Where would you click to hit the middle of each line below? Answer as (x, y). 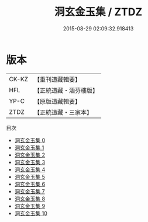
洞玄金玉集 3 (30, 162)
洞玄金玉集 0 (30, 140)
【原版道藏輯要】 (57, 101)
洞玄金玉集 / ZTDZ (98, 12)
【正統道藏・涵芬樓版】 (66, 90)
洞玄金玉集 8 (30, 199)
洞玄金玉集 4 (30, 169)
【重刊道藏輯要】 (57, 79)
